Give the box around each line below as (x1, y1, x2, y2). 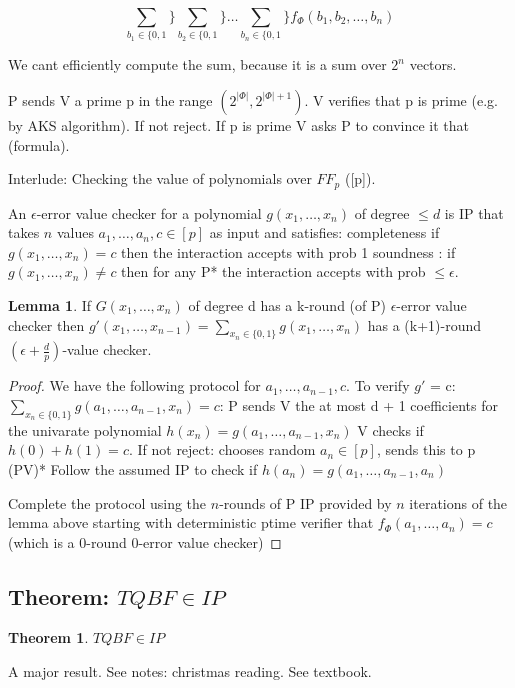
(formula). (8, 134, 70, 155)
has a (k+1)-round (367, 314, 482, 335)
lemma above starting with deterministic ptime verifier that (8, 512, 374, 533)
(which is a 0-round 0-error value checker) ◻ (8, 531, 282, 552)
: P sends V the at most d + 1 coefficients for (219, 394, 498, 415)
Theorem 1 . (8, 627, 89, 648)
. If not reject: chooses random (128, 439, 316, 460)
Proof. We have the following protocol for (8, 375, 261, 396)
